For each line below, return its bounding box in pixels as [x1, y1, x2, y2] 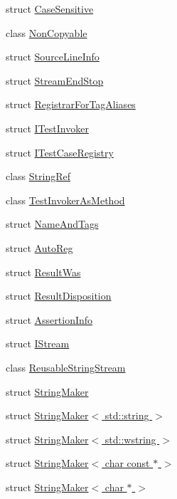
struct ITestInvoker [6, 120, 89, 135]
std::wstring [104, 431, 156, 446]
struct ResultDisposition [6, 288, 112, 303]
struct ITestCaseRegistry [6, 145, 114, 159]
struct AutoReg [6, 240, 73, 255]
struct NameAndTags [6, 216, 99, 231]
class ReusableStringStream [6, 359, 126, 374]
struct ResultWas [6, 264, 81, 279]
